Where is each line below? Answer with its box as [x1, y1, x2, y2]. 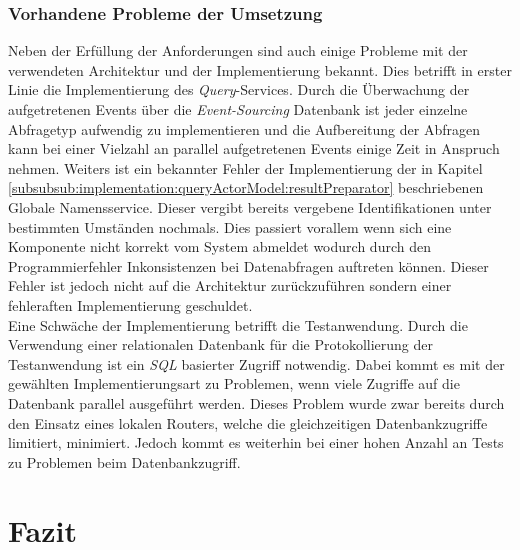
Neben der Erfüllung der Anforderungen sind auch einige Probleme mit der [8, 40, 468, 61]
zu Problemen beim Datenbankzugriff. [8, 451, 241, 472]
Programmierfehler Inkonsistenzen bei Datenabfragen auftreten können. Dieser [8, 255, 489, 276]
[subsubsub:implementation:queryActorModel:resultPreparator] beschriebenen [8, 177, 484, 198]
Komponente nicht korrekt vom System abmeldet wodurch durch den [8, 236, 431, 257]
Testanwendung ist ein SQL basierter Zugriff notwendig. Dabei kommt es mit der [8, 353, 505, 374]
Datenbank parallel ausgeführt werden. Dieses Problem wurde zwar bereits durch [8, 392, 505, 413]
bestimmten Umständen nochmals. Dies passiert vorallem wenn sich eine [8, 216, 452, 237]
